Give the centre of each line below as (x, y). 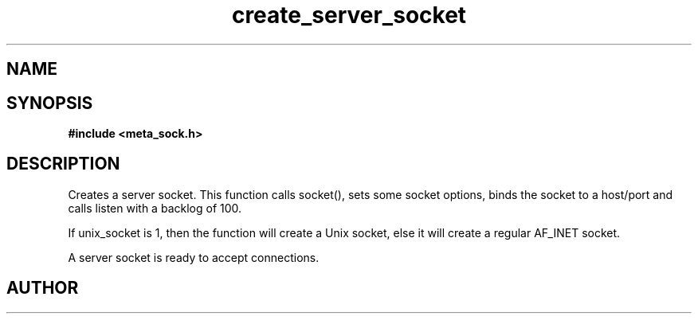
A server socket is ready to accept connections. (194, 257)
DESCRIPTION (63, 164)
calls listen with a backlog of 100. (155, 208)
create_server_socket (349, 15)
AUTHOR (43, 288)
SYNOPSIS (50, 103)
